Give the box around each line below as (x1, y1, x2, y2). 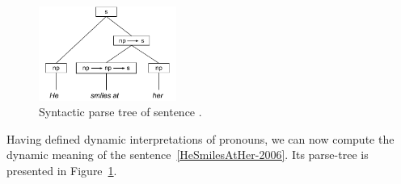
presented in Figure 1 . (6, 161, 117, 178)
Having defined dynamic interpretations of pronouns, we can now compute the (6, 130, 395, 147)
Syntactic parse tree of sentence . (39, 103, 202, 120)
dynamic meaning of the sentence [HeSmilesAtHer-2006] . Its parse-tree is (6, 146, 369, 163)
